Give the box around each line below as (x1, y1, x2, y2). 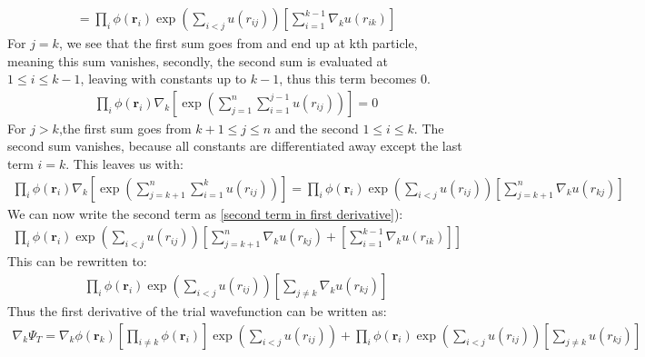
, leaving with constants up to (80, 69, 247, 88)
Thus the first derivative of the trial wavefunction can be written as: (7, 301, 387, 320)
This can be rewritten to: (7, 252, 147, 271)
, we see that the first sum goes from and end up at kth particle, (58, 34, 418, 53)
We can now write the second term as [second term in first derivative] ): (7, 203, 403, 223)
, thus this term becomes (279, 69, 417, 88)
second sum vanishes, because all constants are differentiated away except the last (7, 136, 462, 155)
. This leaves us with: (65, 154, 184, 174)
